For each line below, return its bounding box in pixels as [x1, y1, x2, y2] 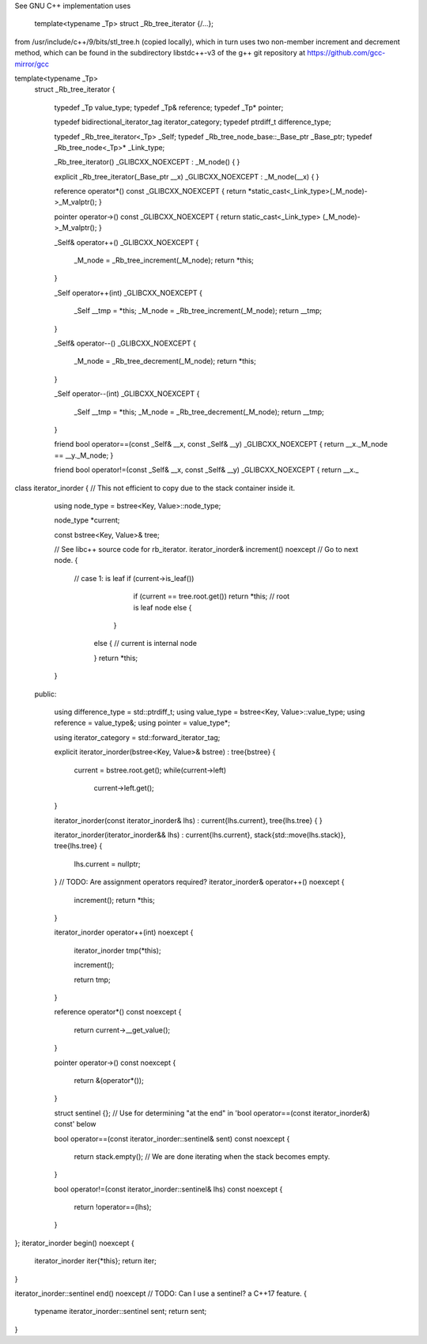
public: [34, 689, 57, 699]
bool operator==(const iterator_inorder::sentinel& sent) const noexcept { [54, 1134, 290, 1143]
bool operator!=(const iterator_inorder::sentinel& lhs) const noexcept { [54, 1184, 283, 1194]
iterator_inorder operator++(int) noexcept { [54, 927, 194, 937]
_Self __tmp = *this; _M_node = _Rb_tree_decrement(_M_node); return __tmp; [74, 407, 324, 417]
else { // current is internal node [93, 639, 198, 648]
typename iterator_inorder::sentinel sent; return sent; [34, 1307, 207, 1316]
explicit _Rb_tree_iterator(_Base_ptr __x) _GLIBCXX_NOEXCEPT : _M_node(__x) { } [54, 172, 319, 181]
